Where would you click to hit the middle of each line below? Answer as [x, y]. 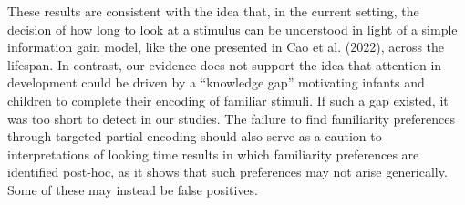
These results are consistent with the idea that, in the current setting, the [213, 11]
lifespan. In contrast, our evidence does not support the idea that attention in [225, 64]
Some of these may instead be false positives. [133, 189]
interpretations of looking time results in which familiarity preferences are [213, 154]
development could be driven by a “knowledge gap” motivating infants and [216, 82]
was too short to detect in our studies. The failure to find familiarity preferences [232, 118]
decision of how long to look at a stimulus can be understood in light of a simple [232, 29]
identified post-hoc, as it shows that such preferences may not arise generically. [227, 172]
